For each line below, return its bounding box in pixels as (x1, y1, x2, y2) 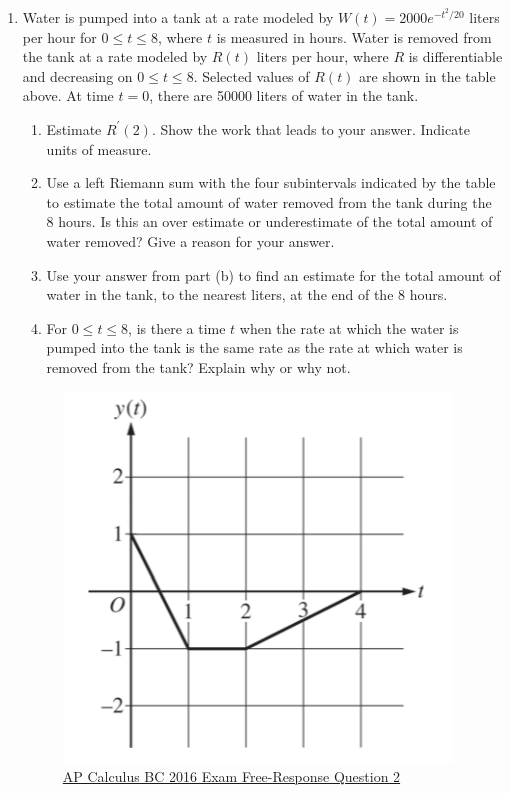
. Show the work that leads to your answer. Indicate (151, 118, 470, 139)
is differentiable (408, 46, 503, 67)
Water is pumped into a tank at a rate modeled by (22, 7, 334, 27)
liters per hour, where (256, 46, 389, 67)
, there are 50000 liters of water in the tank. (149, 85, 419, 106)
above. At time (22, 85, 114, 106)
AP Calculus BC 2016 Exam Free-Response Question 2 (62, 766, 401, 787)
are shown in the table (359, 65, 496, 86)
